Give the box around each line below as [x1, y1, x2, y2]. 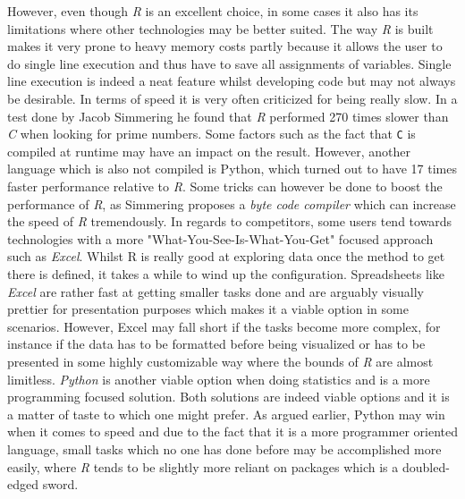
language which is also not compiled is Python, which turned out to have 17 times [7, 159, 457, 178]
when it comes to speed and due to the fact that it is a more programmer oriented [7, 422, 458, 441]
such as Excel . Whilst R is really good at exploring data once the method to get [7, 247, 445, 266]
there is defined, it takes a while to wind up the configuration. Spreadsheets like [7, 264, 444, 283]
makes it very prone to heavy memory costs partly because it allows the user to [7, 37, 443, 55]
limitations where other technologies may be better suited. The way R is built [7, 19, 434, 38]
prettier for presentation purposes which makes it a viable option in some [7, 300, 409, 318]
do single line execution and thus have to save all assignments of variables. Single [7, 54, 452, 72]
